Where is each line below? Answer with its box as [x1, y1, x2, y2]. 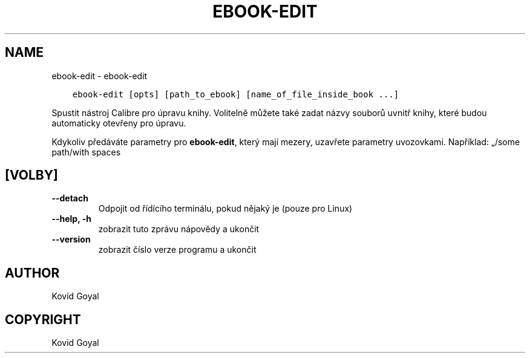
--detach [51, 193, 88, 204]
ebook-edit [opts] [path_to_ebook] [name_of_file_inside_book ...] [72, 89, 399, 99]
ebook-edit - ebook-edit [51, 70, 148, 81]
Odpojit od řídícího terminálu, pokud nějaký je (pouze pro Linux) [98, 203, 353, 214]
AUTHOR [5, 265, 60, 281]
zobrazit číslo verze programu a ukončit [98, 244, 257, 255]
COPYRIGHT [5, 311, 81, 327]
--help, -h [51, 213, 91, 224]
